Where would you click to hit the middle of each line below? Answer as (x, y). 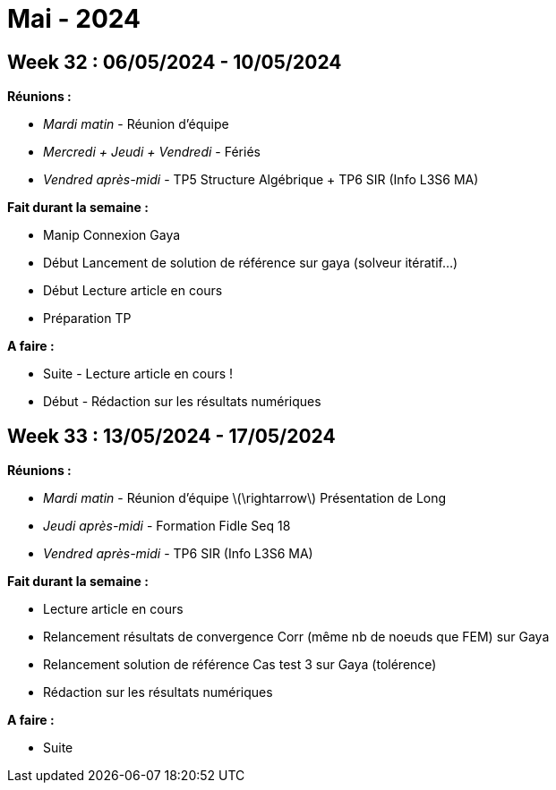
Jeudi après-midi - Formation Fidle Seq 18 (167, 526)
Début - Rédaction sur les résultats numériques (182, 402)
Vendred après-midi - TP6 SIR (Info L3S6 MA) (178, 554)
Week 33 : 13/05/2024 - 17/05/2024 (171, 436)
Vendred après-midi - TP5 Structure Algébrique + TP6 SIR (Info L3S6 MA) (261, 180)
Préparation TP (87, 319)
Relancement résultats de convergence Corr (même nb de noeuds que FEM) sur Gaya (296, 637)
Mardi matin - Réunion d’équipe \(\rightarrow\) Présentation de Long (245, 498)
